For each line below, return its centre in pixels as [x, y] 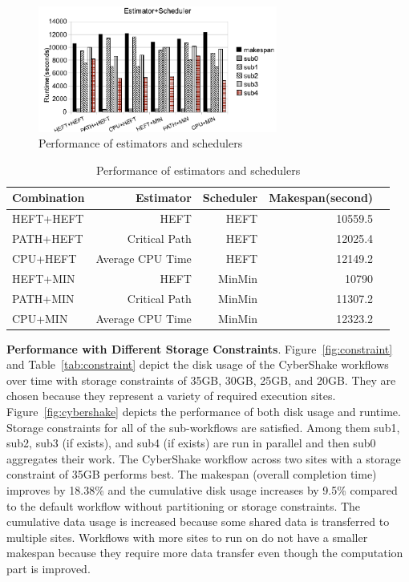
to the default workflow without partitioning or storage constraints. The [184, 505]
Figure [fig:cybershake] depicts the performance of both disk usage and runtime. [204, 411]
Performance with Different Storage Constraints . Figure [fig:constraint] [200, 348]
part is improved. [49, 568]
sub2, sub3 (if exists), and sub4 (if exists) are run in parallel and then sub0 [191, 443]
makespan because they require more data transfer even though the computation [205, 553]
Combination [49, 198]
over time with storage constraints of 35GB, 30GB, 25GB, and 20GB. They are [201, 380]
